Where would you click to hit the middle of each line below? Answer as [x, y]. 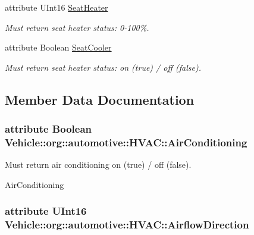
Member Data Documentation [100, 99]
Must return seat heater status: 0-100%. [77, 27]
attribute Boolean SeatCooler [58, 47]
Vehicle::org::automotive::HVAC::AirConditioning [126, 142]
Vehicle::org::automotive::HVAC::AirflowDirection [127, 225]
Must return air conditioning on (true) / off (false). [98, 164]
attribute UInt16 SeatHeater [57, 7]
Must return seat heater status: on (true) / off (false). [103, 67]
